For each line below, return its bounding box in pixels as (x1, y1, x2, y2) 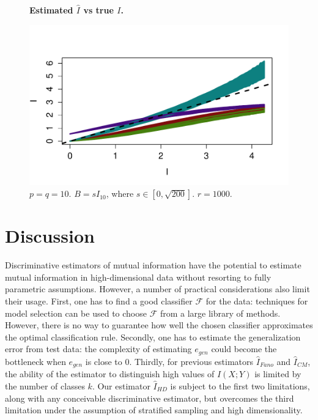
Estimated (29, 4, 73, 16)
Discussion (5, 223, 95, 248)
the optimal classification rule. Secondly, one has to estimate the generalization (5, 330, 301, 343)
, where (106, 187, 134, 200)
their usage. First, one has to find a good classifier (5, 295, 193, 308)
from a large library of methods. (160, 306, 281, 319)
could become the (211, 342, 277, 355)
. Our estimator (92, 379, 150, 392)
